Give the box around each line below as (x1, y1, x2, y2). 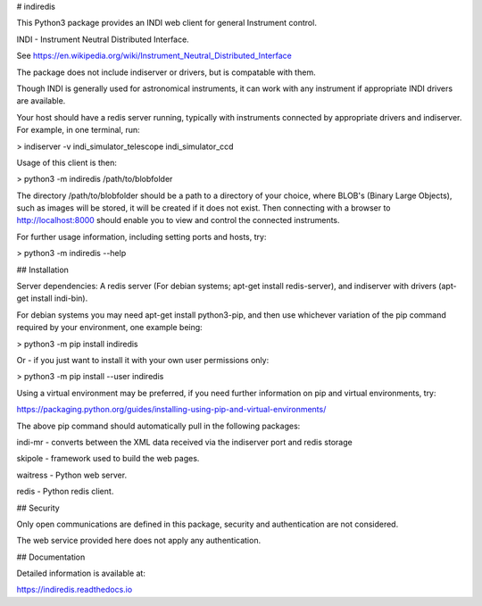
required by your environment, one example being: (16, 322, 203, 333)
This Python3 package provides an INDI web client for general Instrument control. (16, 18, 317, 29)
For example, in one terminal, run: (16, 125, 140, 136)
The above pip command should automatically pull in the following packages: (16, 420, 301, 431)
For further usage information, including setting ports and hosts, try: (16, 231, 267, 242)
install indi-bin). (30, 293, 88, 303)
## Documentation (16, 552, 86, 562)
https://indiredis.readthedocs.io (16, 585, 133, 595)
